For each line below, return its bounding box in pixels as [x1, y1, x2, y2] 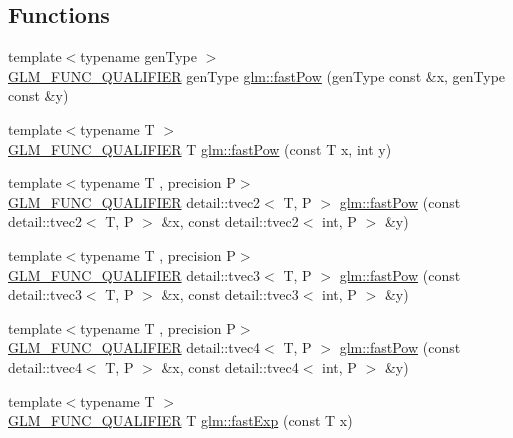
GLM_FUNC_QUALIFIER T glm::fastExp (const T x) [8, 410, 353, 431]
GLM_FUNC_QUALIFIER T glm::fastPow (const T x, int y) [8, 138, 392, 159]
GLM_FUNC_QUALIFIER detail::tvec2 [8, 191, 261, 212]
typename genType [80, 46, 197, 67]
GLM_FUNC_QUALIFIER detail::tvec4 [8, 337, 261, 358]
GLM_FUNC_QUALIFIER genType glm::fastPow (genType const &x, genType [8, 65, 506, 86]
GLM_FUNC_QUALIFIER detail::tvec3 [8, 264, 261, 285]
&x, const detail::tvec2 [161, 211, 299, 232]
